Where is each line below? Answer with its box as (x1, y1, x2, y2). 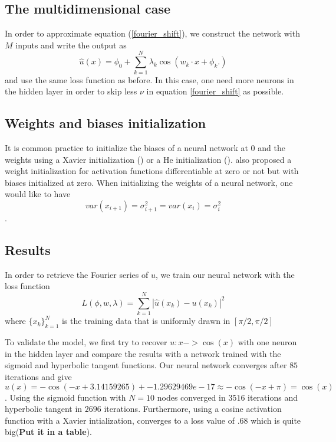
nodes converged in (157, 391, 226, 403)
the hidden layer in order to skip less (5, 85, 137, 97)
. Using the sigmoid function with (5, 391, 126, 403)
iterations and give (5, 370, 72, 382)
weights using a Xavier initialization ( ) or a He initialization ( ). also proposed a (5, 153, 292, 165)
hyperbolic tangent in (5, 402, 83, 415)
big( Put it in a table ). (5, 425, 92, 438)
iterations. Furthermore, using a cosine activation (104, 402, 282, 415)
